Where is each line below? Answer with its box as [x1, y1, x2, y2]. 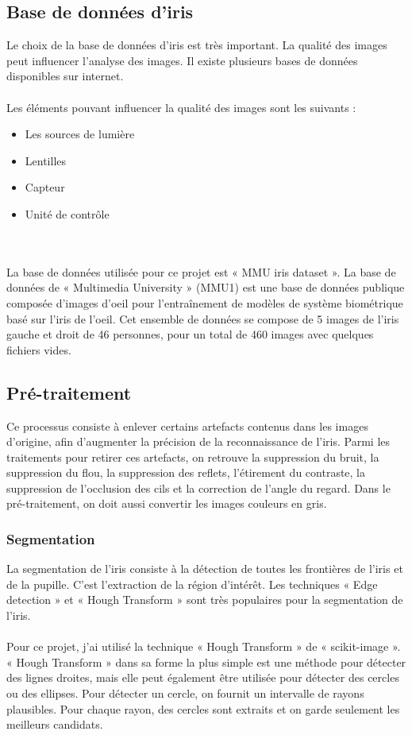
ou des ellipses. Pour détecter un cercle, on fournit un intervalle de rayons [6, 685, 364, 702]
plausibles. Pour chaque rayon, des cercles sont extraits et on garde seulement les [6, 700, 400, 717]
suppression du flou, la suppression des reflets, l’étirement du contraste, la [6, 464, 366, 481]
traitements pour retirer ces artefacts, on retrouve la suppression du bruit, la [6, 448, 379, 465]
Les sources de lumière [25, 126, 135, 142]
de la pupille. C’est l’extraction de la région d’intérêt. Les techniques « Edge [6, 575, 378, 592]
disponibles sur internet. [6, 68, 124, 84]
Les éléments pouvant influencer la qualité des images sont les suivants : [6, 99, 356, 115]
